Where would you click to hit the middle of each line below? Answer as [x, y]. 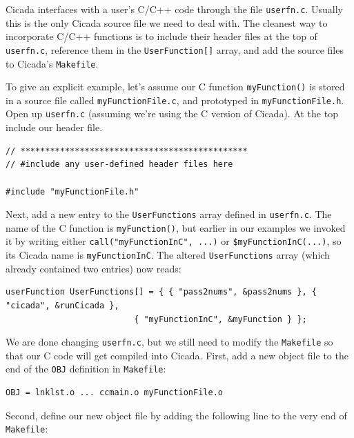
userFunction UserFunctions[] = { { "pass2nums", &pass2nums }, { [161, 292]
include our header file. [54, 127]
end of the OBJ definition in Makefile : [86, 369]
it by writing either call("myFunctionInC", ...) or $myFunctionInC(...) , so [174, 241]
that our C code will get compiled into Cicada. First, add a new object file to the [177, 355]
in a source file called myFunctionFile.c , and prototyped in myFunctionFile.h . [175, 100]
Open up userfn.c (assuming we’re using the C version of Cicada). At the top [172, 113]
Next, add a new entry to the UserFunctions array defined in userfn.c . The [169, 214]
